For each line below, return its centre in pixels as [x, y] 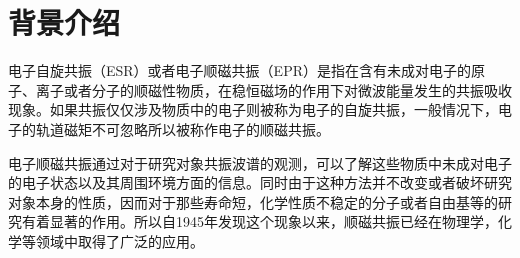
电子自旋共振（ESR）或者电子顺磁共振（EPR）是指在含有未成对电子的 [239, 70]
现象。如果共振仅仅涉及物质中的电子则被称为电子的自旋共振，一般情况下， [253, 109]
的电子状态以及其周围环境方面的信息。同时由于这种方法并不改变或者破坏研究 [260, 182]
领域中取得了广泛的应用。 [119, 240]
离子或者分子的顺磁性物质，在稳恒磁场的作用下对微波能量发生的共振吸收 [273, 89]
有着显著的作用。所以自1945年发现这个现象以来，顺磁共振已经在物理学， [259, 221]
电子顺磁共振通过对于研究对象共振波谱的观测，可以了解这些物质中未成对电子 [260, 162]
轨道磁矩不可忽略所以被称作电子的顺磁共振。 [182, 128]
